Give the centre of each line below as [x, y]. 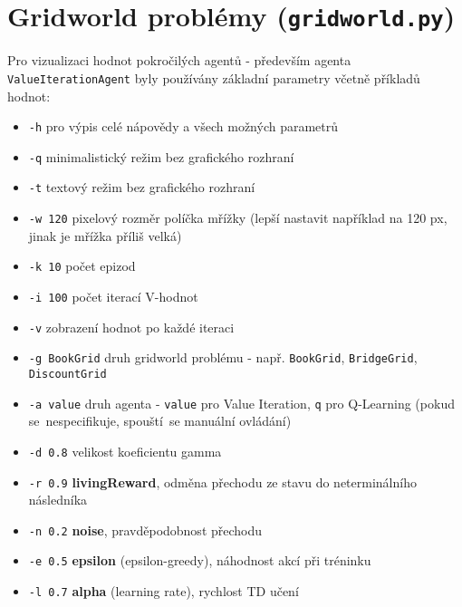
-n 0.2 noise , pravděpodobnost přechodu [145, 530]
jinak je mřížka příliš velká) [105, 235]
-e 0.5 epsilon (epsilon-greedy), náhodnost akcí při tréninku [200, 560]
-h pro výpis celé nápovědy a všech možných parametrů [183, 126]
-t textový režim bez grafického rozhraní [142, 187]
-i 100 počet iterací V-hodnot [113, 296]
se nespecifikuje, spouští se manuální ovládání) [160, 421]
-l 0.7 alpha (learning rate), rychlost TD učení [164, 591]
